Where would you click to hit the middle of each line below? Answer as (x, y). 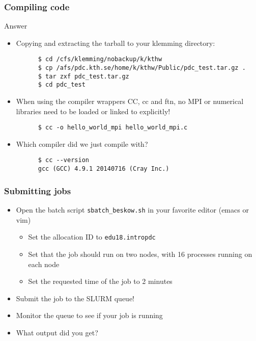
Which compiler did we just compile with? (82, 143)
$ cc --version (63, 160)
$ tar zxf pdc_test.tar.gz (83, 76)
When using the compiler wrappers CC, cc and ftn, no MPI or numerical (130, 101)
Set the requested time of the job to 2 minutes (100, 281)
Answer (16, 26)
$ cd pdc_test (62, 85)
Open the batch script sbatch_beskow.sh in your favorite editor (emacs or (132, 209)
